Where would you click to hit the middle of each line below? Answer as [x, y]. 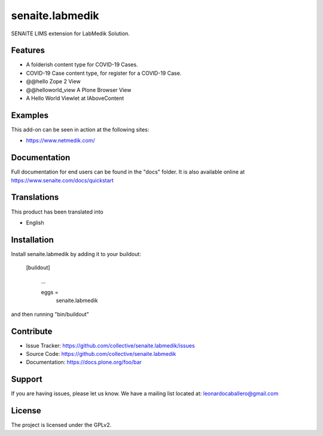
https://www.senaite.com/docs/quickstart [62, 180]
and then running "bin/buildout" [50, 314]
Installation [32, 240]
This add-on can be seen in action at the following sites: [80, 129]
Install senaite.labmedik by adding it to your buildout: [76, 254]
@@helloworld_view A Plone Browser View [79, 90]
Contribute [32, 331]
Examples [30, 115]
